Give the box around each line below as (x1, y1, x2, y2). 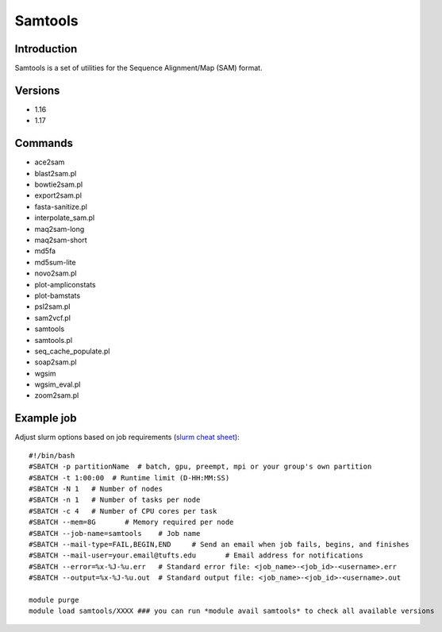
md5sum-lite (34, 257, 76, 267)
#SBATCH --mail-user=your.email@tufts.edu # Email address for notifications (29, 551, 364, 560)
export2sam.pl (34, 191, 83, 200)
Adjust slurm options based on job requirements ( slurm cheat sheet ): (14, 433, 240, 442)
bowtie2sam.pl (34, 179, 83, 190)
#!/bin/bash (29, 451, 75, 460)
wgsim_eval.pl (34, 380, 81, 389)
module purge (29, 595, 79, 604)
